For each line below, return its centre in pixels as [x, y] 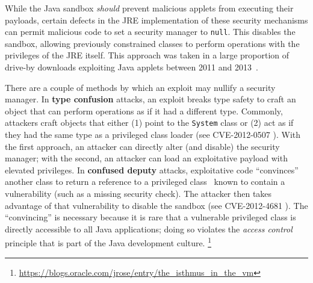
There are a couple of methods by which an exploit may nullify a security [140, 87]
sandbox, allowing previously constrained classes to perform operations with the [152, 43]
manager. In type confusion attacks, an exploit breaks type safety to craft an [150, 99]
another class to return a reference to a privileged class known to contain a [145, 182]
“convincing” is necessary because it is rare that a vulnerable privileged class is [150, 217]
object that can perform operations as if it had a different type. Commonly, [144, 110]
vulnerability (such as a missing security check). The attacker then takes [138, 194]
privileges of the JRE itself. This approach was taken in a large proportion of [147, 55]
